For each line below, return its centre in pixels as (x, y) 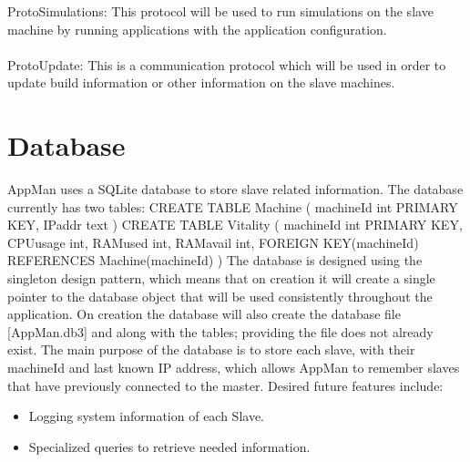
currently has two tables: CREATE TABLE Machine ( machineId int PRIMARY (233, 206)
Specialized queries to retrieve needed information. (169, 446)
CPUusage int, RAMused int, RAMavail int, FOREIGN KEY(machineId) (213, 242)
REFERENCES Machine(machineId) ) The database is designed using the (215, 260)
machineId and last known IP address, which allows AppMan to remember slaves (234, 368)
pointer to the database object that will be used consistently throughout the (220, 296)
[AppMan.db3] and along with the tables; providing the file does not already (220, 331)
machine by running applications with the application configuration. (197, 29)
